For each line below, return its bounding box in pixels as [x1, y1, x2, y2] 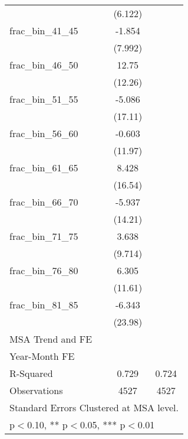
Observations [9, 383, 63, 397]
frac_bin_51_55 [9, 92, 78, 106]
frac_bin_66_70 [9, 195, 78, 209]
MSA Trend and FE [9, 332, 93, 346]
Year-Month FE [9, 349, 75, 363]
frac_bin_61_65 [9, 161, 78, 174]
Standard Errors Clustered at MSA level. [9, 401, 179, 414]
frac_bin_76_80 [9, 264, 78, 277]
